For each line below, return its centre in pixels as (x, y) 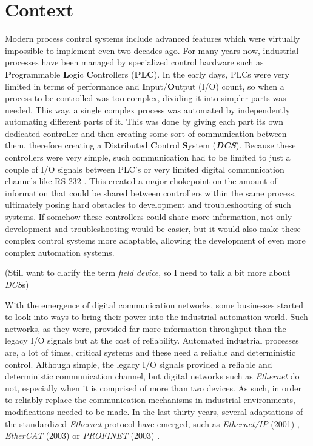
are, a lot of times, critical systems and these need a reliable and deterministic (150, 352)
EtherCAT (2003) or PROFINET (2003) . (82, 435)
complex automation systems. (60, 252)
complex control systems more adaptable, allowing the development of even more (155, 240)
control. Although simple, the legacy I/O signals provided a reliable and (139, 364)
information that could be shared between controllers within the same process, (151, 192)
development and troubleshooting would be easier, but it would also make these (153, 228)
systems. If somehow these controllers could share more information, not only (149, 217)
